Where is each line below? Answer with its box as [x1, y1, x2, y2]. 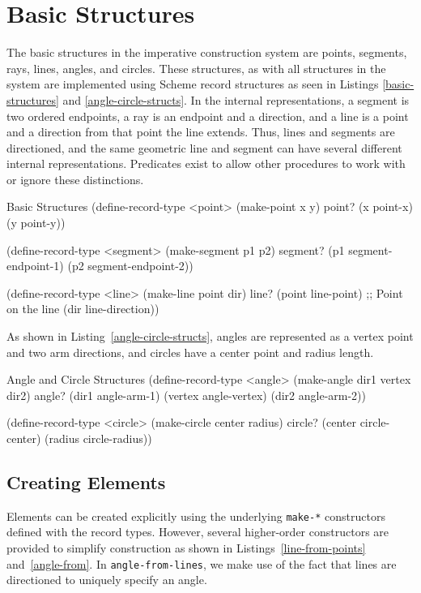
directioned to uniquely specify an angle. [6, 571, 207, 588]
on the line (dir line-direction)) [6, 300, 159, 317]
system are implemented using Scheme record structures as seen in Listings [6, 75, 379, 92]
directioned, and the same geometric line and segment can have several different [6, 139, 402, 156]
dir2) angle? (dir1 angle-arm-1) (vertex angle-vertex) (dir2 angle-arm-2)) [6, 386, 366, 403]
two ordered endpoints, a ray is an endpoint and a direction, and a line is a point [6, 107, 409, 124]
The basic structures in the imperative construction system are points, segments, [6, 44, 407, 61]
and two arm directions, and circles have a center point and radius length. [6, 343, 374, 360]
